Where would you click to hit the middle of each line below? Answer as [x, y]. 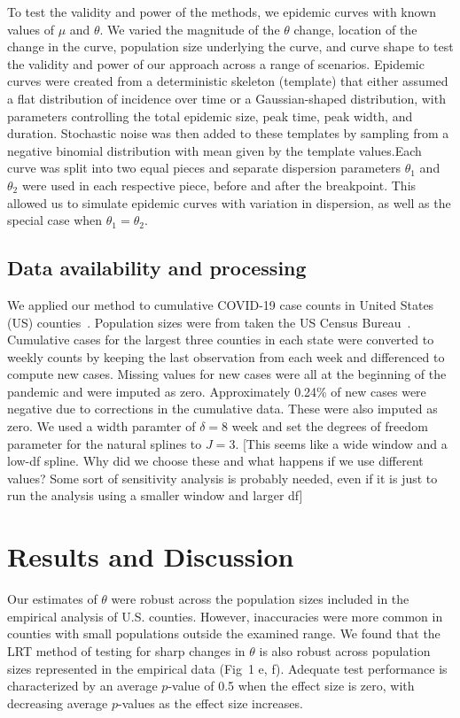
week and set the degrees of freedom [330, 426]
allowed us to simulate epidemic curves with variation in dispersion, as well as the [229, 202]
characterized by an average [82, 686]
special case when [55, 220]
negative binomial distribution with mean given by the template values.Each [214, 150]
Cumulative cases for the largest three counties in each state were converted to [221, 340]
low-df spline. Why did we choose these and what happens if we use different [215, 461]
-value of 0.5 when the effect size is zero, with [291, 686]
